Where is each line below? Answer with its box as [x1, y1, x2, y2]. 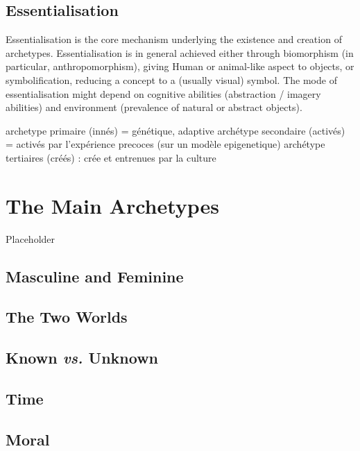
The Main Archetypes [6, 191, 220, 219]
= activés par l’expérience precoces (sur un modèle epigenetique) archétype [6, 137, 325, 151]
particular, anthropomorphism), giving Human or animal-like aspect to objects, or [6, 59, 354, 74]
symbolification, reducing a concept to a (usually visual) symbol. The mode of [6, 72, 337, 87]
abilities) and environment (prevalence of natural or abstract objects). [6, 100, 302, 114]
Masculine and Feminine [6, 265, 184, 287]
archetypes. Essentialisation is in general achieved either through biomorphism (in [6, 45, 354, 60]
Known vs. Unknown [6, 347, 159, 368]
